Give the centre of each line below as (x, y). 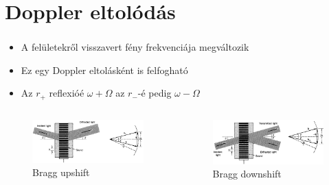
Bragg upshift (61, 172)
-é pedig (155, 93)
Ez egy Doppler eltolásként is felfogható (104, 70)
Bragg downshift (247, 174)
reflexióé (67, 93)
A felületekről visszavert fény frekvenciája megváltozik (135, 47)
